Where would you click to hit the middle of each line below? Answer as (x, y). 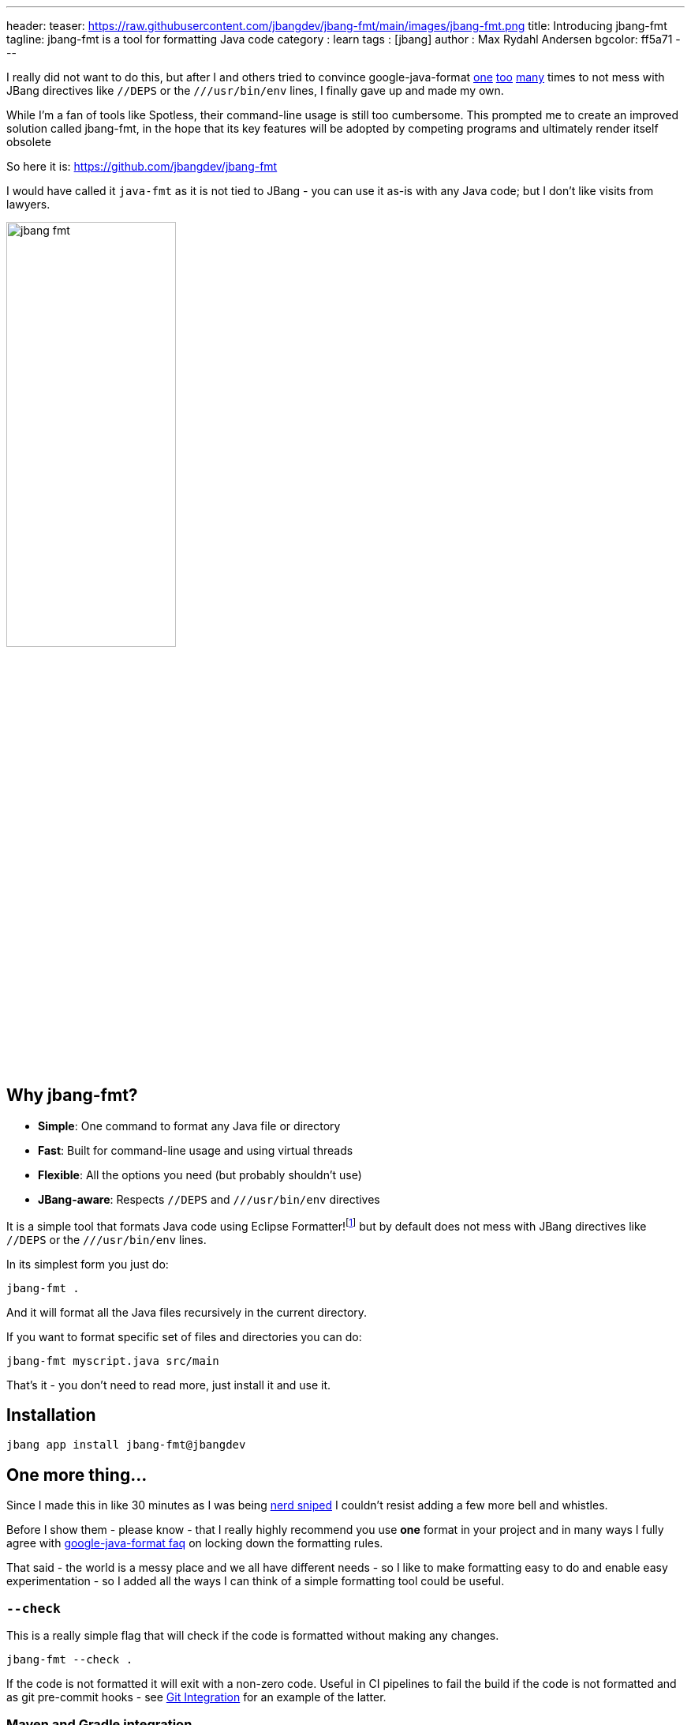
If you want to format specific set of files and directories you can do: (184, 1336)
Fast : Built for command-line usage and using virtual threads (196, 1150)
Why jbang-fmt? (72, 1096)
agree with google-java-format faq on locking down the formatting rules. (195, 1543)
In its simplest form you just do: (88, 1264)
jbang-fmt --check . (70, 1659)
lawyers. (28, 204)
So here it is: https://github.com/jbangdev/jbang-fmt (142, 166)
